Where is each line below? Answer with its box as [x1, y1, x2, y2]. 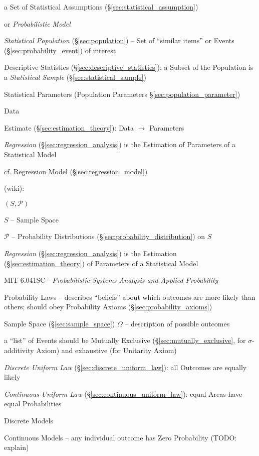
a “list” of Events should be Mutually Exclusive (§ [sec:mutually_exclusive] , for [4, 335, 246, 346]
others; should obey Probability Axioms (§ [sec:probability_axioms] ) [4, 301, 212, 312]
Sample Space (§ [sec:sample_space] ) [4, 318, 115, 328]
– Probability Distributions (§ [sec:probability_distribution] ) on [12, 231, 205, 242]
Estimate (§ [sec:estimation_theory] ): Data [4, 122, 134, 133]
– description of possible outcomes [125, 318, 230, 328]
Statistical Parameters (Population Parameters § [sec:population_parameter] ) [4, 88, 240, 99]
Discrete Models [4, 415, 53, 426]
